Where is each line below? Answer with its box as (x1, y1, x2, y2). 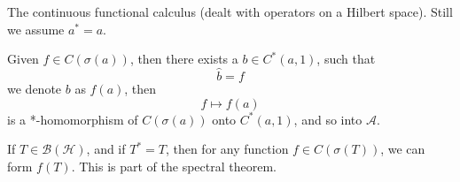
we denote (7, 80, 62, 97)
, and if (86, 140, 126, 158)
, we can (380, 140, 425, 158)
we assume (7, 19, 65, 38)
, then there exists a (129, 49, 238, 68)
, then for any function (165, 140, 289, 158)
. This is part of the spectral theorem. (71, 156, 277, 175)
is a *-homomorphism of (7, 110, 138, 128)
